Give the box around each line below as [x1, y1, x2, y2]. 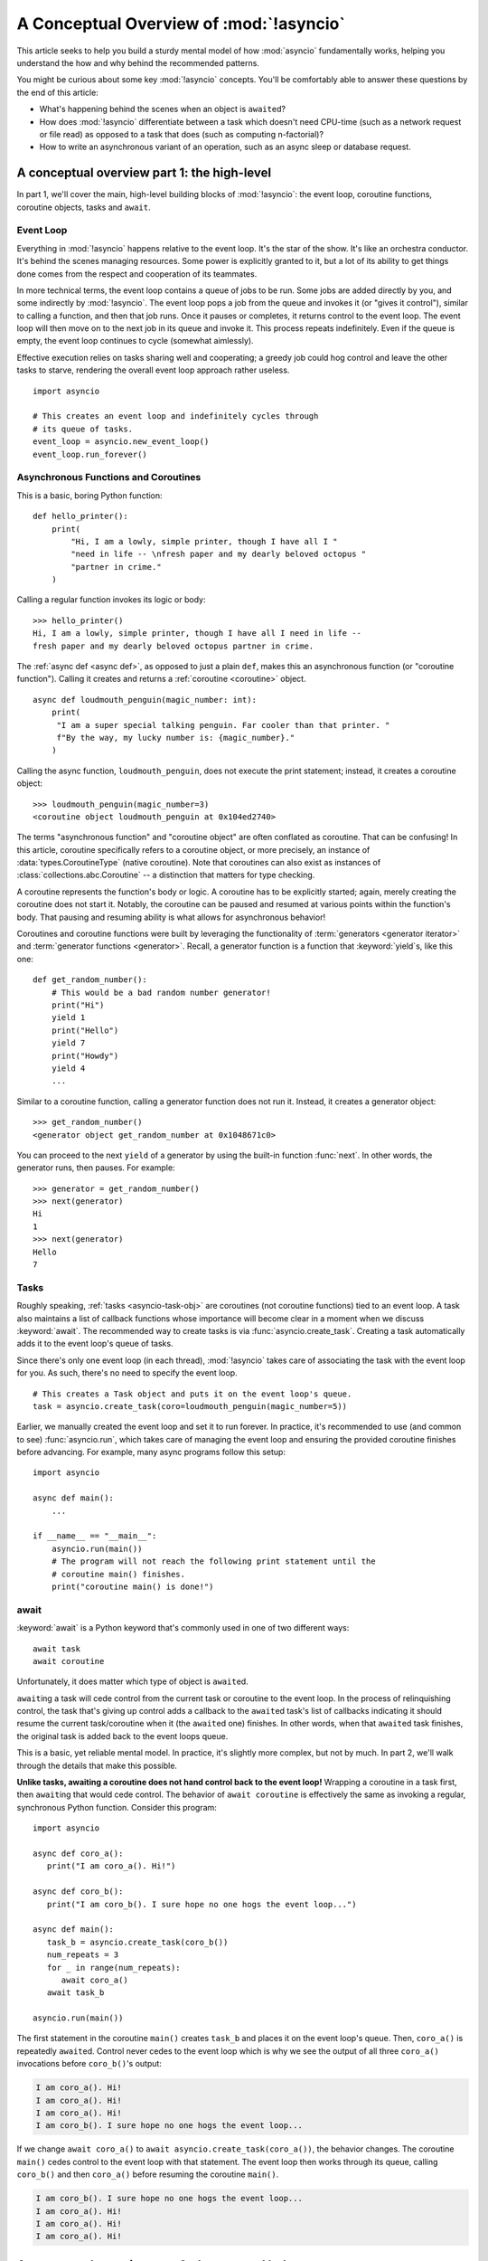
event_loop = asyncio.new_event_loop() [33, 437, 210, 447]
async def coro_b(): [33, 1887, 124, 1897]
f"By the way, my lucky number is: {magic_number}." [56, 733, 296, 743]
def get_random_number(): [33, 975, 148, 985]
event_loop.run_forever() [33, 449, 148, 459]
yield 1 [51, 1013, 86, 1023]
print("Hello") [51, 1025, 119, 1036]
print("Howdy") [51, 1050, 119, 1061]
